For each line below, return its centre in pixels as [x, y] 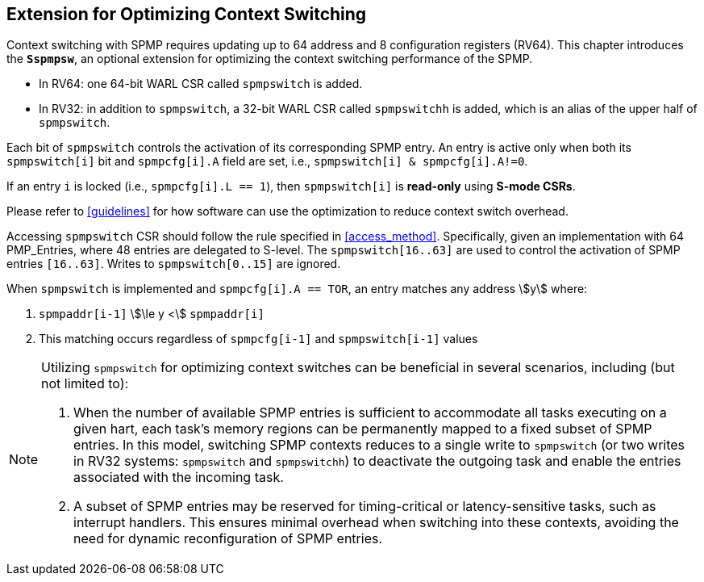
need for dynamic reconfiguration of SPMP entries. [228, 539]
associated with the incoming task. [179, 477]
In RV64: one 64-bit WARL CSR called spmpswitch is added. [201, 84]
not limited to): [85, 384]
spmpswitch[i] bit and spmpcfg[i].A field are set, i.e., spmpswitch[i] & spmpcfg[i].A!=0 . [267, 161]
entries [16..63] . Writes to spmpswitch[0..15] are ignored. [174, 264]
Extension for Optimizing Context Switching [187, 14]
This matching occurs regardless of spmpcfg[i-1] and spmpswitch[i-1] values [258, 339]
